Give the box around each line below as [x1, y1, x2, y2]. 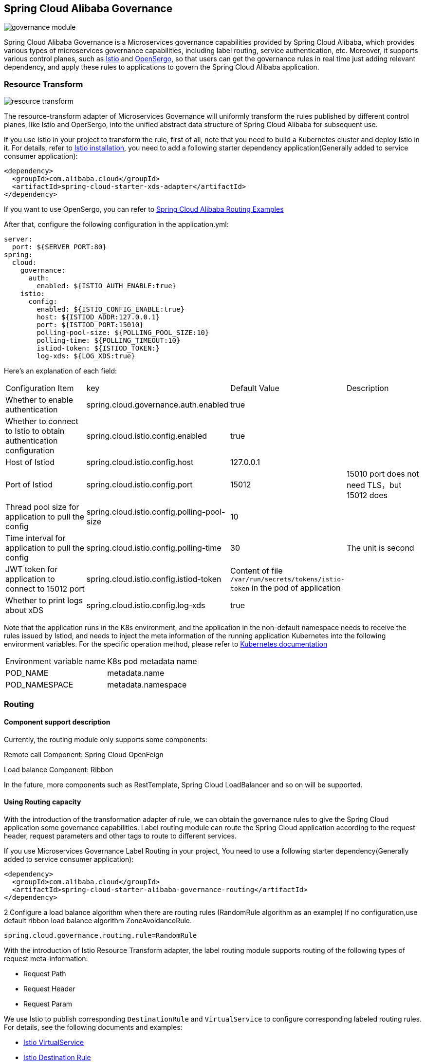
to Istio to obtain [5, 426, 65, 436]
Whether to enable [5, 395, 74, 405]
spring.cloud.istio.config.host [86, 457, 194, 467]
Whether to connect [5, 416, 78, 427]
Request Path [23, 969, 66, 978]
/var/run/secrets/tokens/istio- [230, 575, 345, 583]
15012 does [346, 490, 388, 501]
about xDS [5, 605, 44, 615]
